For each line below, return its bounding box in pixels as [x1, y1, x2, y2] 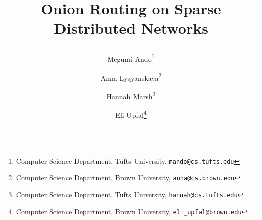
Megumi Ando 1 [107, 52, 155, 64]
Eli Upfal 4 [115, 108, 147, 120]
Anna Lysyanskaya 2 [100, 70, 162, 83]
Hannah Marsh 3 [106, 90, 156, 101]
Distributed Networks [54, 18, 208, 38]
